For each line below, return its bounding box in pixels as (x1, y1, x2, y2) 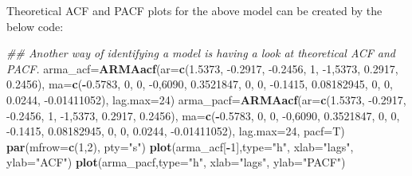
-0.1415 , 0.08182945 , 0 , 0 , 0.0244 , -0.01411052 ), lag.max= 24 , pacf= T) (6, 123, 345, 139)
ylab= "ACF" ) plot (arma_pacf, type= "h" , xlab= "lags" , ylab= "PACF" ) (6, 154, 346, 170)
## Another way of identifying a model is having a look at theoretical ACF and (6, 45, 395, 61)
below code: (6, 18, 64, 34)
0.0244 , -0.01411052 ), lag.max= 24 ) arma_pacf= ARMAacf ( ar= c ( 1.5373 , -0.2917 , (6, 91, 406, 108)
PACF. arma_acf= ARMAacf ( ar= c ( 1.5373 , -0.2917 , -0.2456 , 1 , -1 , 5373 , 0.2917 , (6, 60, 398, 76)
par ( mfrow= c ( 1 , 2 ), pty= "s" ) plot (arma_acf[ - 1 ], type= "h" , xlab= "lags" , (6, 138, 354, 154)
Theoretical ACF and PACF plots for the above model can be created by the (6, 2, 383, 18)
